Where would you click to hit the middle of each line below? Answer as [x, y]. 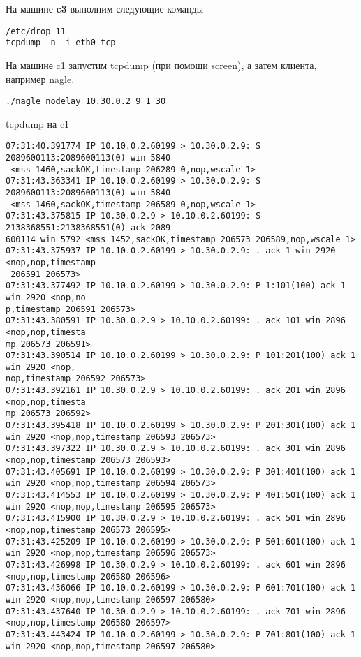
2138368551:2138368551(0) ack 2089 [88, 227]
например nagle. [40, 79]
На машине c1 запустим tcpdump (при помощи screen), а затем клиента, [161, 65]
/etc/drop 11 [36, 31]
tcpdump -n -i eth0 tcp [61, 43]
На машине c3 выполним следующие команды [105, 8]
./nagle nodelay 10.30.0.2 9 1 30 [86, 102]
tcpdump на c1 [38, 123]
